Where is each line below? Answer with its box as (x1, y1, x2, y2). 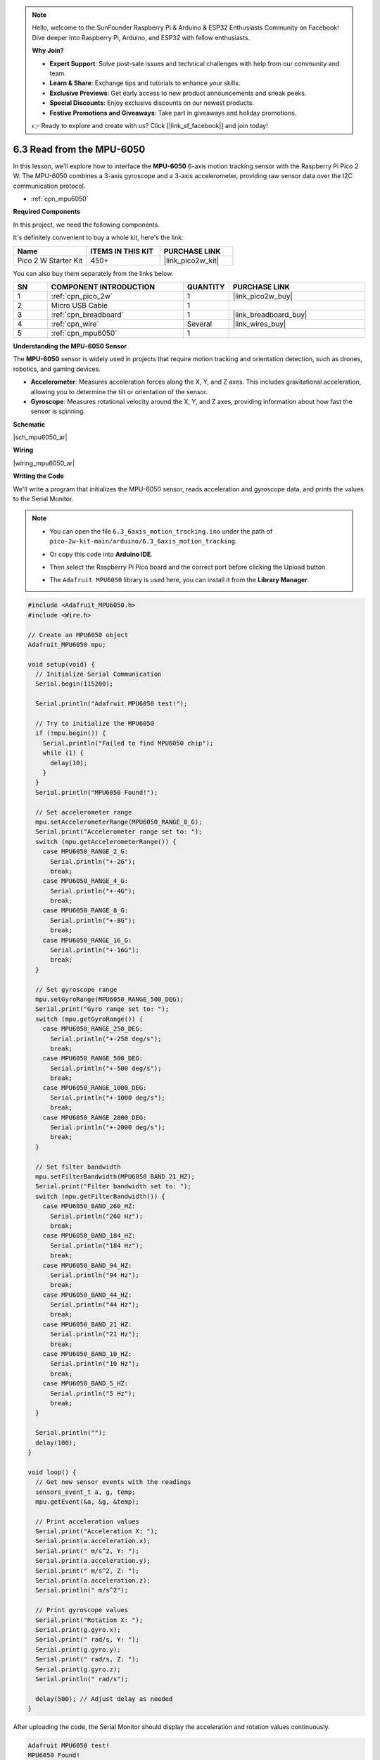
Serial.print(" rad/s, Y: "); (35, 1635, 140, 1644)
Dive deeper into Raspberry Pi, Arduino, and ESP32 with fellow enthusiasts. (32, 33, 251, 42)
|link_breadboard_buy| (232, 310, 308, 320)
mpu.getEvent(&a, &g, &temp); (35, 1497, 140, 1506)
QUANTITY (186, 282, 225, 291)
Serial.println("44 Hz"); (50, 1301, 140, 1309)
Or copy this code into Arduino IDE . (49, 550, 153, 558)
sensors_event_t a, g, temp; (35, 1488, 137, 1496)
